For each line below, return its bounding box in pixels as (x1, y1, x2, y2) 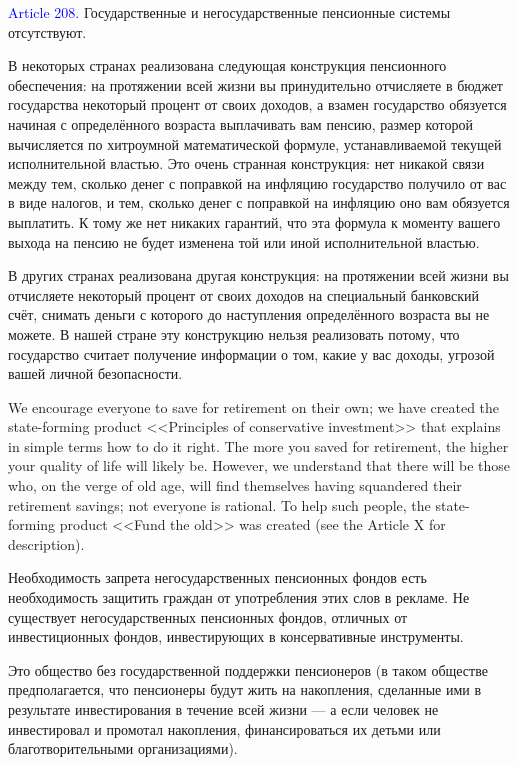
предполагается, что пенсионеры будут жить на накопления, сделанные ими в (8, 679, 482, 700)
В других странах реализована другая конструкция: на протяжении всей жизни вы (8, 265, 509, 286)
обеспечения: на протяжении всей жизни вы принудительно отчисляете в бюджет (8, 74, 503, 95)
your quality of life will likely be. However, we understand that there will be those (8, 455, 510, 476)
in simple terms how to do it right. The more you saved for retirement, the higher (8, 435, 509, 456)
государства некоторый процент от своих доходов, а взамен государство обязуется (8, 94, 507, 115)
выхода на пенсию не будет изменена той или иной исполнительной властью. (8, 231, 480, 252)
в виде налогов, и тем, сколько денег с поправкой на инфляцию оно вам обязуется (8, 192, 510, 213)
